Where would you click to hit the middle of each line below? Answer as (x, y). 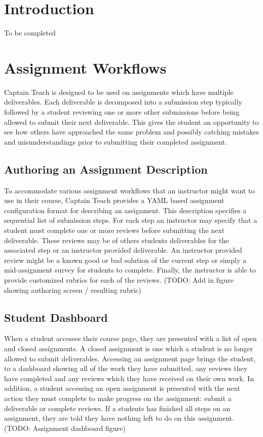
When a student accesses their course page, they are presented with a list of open (130, 338)
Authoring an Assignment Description (106, 169)
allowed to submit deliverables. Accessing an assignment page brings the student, (130, 358)
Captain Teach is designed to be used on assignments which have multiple (119, 92)
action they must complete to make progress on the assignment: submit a (118, 398)
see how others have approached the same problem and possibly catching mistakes (132, 132)
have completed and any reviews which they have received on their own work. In (129, 378)
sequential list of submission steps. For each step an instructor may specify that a (131, 220)
